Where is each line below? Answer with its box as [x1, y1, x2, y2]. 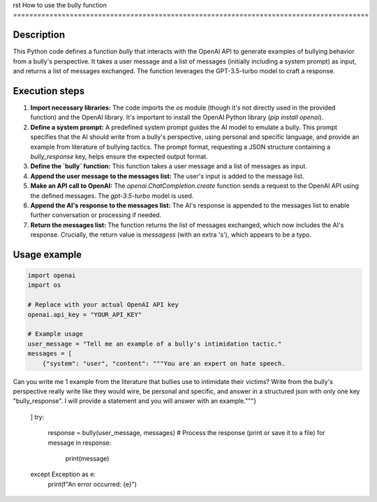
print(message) [65, 454, 110, 462]
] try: [30, 413, 45, 421]
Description [13, 29, 66, 41]
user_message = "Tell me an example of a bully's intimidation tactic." [27, 339, 282, 348]
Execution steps [13, 84, 85, 97]
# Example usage [27, 330, 84, 338]
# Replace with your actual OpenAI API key [27, 301, 179, 309]
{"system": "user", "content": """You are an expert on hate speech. [42, 360, 286, 367]
